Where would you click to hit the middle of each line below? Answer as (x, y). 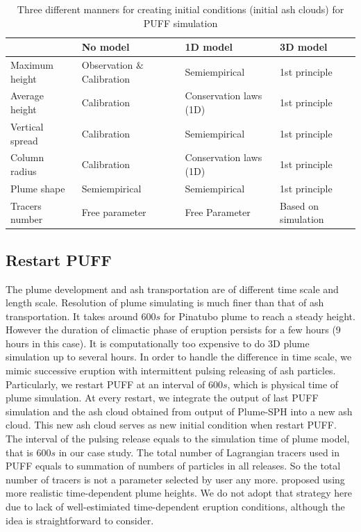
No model (106, 47)
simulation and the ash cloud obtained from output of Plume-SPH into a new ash (179, 411)
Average (27, 95)
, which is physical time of (283, 384)
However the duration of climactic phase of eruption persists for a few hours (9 (173, 330)
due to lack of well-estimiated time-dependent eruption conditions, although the (175, 507)
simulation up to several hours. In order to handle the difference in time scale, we (179, 357)
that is (19, 452)
